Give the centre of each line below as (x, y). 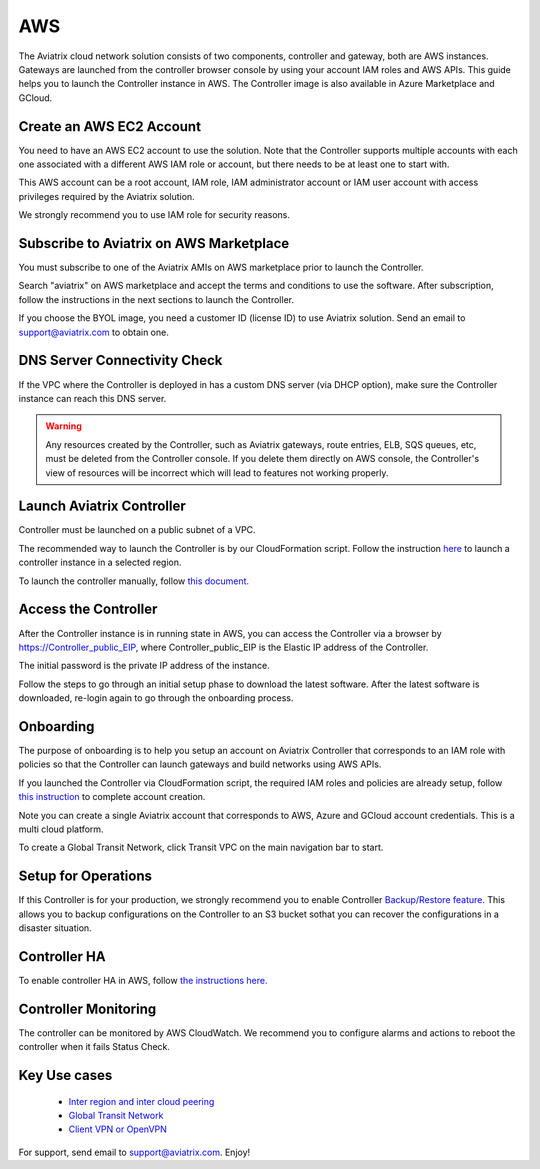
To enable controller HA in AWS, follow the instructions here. (143, 980)
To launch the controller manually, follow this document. (134, 581)
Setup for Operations (85, 876)
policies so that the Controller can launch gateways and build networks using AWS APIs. (200, 764)
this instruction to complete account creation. (112, 797)
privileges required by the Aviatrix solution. (106, 196)
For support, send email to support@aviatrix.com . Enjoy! (134, 1152)
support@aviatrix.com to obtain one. (93, 332)
